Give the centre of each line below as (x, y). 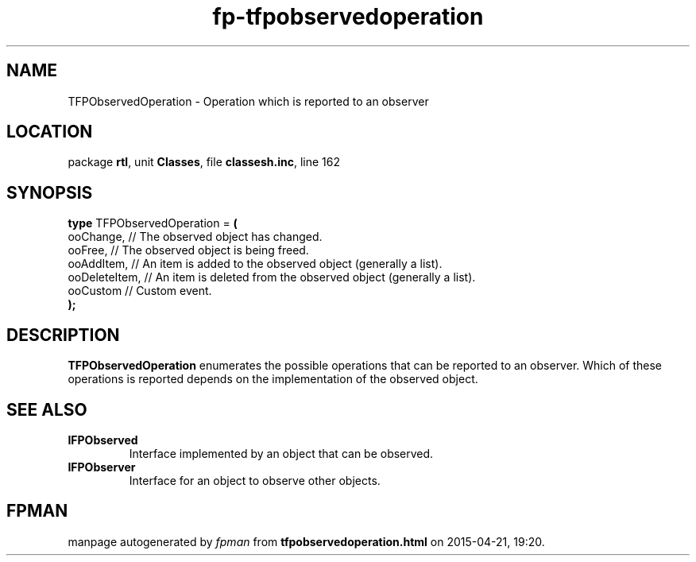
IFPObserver (102, 467)
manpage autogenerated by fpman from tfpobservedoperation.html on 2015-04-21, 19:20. (306, 541)
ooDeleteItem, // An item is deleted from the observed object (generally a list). (272, 277)
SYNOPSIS (50, 192)
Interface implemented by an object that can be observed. (281, 453)
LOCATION (50, 132)
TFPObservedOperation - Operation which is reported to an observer (248, 101)
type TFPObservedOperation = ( (153, 223)
